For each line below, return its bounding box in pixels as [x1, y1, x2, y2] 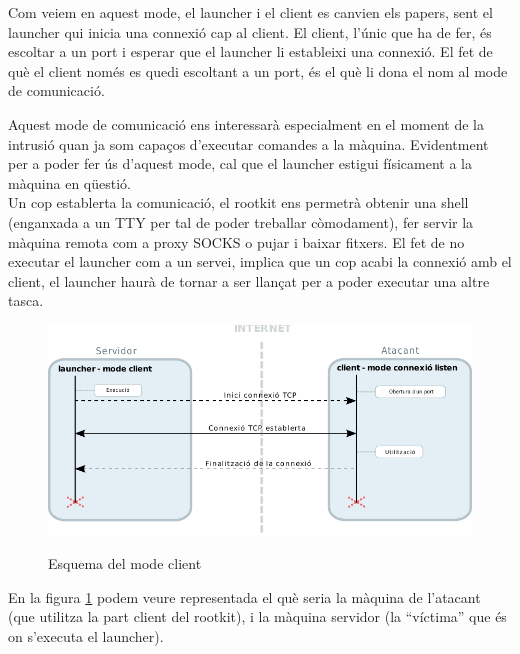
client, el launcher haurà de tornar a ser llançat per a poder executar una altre [8, 270, 490, 291]
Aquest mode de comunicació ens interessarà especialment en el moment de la [8, 113, 484, 134]
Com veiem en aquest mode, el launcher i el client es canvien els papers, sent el [8, 2, 493, 22]
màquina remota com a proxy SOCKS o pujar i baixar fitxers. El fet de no [8, 231, 465, 252]
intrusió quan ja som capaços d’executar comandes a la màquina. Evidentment [8, 133, 489, 154]
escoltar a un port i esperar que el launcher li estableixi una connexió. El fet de [8, 41, 493, 62]
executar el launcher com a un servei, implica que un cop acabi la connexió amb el [8, 251, 512, 272]
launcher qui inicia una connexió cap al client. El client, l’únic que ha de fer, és [8, 21, 492, 42]
